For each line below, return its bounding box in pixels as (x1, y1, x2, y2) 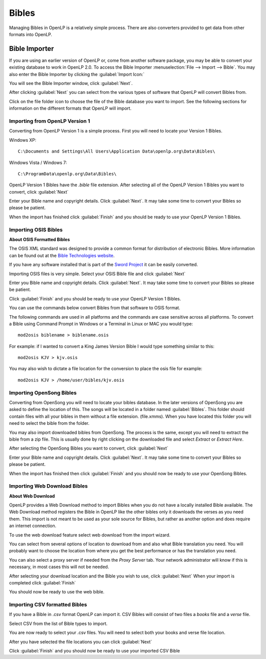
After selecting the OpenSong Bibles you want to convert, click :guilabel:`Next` (9, 445, 168, 452)
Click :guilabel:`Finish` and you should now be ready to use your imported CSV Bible (9, 648, 180, 654)
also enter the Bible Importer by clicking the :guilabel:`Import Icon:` (9, 71, 145, 77)
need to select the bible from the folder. (9, 420, 90, 426)
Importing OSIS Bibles (9, 226, 63, 233)
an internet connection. (9, 523, 57, 529)
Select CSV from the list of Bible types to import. (9, 620, 108, 626)
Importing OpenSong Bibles (9, 389, 77, 396)
